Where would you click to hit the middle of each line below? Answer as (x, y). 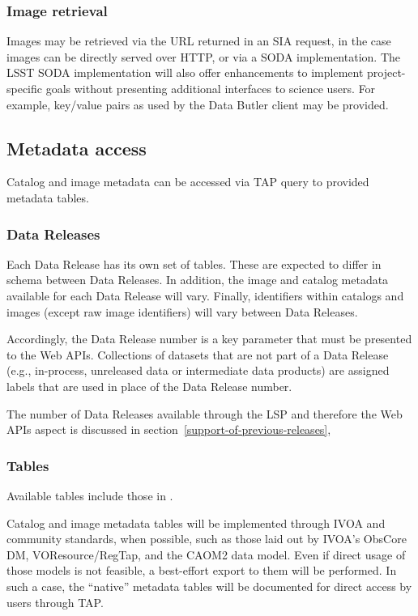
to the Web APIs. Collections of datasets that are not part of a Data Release (198, 354)
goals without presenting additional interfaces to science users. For (211, 88)
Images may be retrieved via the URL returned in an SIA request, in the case (199, 41)
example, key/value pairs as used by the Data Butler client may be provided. (198, 104)
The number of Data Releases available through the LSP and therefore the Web (205, 413)
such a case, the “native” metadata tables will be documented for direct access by (209, 586)
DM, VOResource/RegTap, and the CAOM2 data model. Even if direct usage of (206, 554)
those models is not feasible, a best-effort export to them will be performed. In (202, 570)
